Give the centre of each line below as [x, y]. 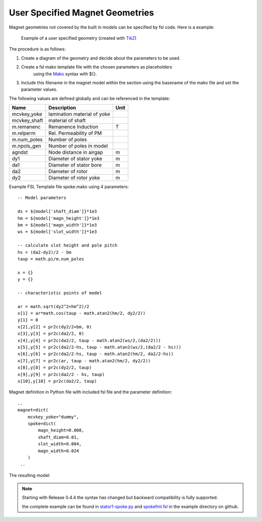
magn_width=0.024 [59, 451]
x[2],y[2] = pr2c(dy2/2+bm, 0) [55, 327]
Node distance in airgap [76, 152]
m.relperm [24, 133]
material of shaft [67, 120]
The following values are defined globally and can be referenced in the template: [90, 98]
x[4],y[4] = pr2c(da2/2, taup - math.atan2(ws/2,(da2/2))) [89, 340]
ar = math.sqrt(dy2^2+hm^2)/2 [54, 306]
